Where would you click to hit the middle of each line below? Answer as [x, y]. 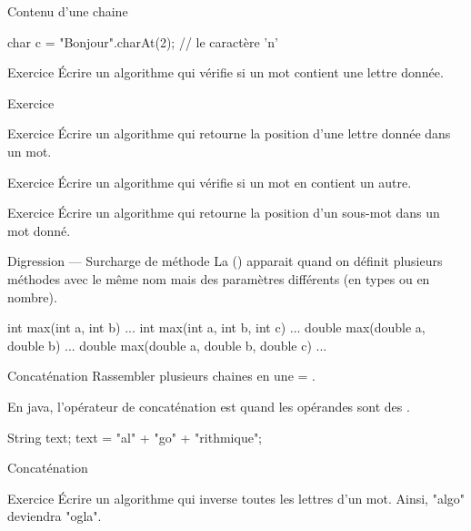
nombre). [32, 296]
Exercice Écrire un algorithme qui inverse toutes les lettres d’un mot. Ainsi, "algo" [236, 498]
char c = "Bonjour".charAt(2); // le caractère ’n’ [143, 41]
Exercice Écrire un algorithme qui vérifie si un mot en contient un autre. [210, 182]
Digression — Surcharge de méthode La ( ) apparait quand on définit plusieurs [225, 261]
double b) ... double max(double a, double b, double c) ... [167, 345]
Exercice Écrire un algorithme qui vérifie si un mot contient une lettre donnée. [225, 72]
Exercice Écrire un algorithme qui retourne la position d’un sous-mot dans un [224, 213]
